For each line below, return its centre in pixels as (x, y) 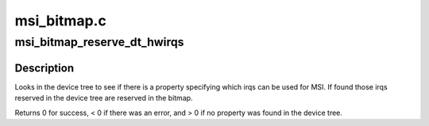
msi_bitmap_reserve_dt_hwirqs (99, 42)
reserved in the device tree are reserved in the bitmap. (104, 98)
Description (44, 68)
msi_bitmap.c (60, 21)
